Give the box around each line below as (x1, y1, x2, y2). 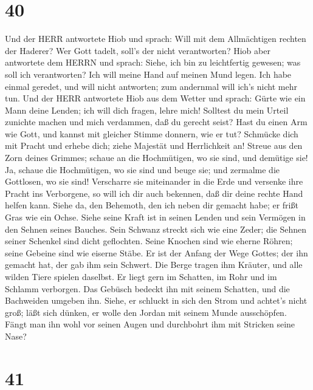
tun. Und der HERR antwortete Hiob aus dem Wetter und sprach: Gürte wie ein (5, 92, 306, 104)
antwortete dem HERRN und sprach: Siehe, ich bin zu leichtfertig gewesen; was (5, 56, 301, 69)
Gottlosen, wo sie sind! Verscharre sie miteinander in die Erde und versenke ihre (5, 175, 303, 188)
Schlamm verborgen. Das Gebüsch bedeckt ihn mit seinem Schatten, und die (5, 282, 290, 295)
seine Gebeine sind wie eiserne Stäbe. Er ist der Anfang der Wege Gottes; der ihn (5, 246, 308, 259)
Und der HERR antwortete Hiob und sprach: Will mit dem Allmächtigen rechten (5, 32, 306, 45)
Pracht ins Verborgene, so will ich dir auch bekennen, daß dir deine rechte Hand (5, 186, 303, 199)
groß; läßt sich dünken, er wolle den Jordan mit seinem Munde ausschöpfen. (5, 306, 287, 318)
